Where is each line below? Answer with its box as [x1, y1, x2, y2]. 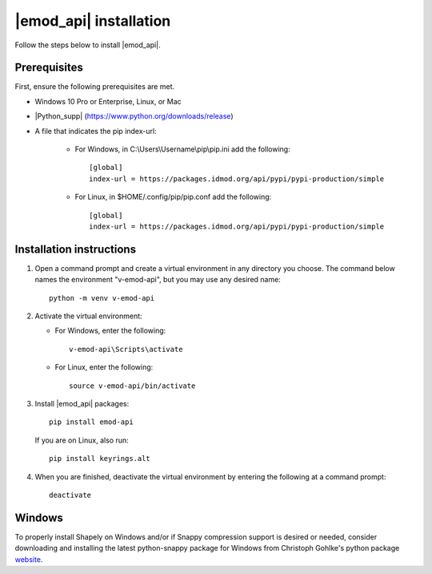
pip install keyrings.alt [49, 454, 151, 463]
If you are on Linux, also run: [34, 435, 129, 445]
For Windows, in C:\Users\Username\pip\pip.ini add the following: [74, 144, 291, 154]
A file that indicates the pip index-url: [34, 126, 157, 135]
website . [14, 554, 43, 564]
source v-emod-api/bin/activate [69, 381, 196, 390]
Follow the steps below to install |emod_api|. [14, 40, 161, 50]
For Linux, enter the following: [54, 362, 154, 372]
